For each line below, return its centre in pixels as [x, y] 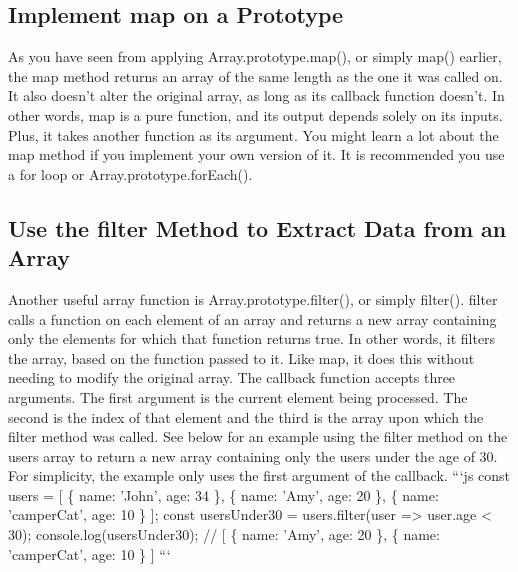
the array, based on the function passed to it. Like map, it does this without [241, 357]
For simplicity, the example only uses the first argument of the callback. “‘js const [259, 475]
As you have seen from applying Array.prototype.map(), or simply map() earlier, [255, 56]
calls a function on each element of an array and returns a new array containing [252, 318]
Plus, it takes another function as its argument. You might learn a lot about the [253, 134]
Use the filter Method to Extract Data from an [257, 227]
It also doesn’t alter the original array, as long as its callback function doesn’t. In [256, 95]
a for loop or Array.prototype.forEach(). [130, 173]
